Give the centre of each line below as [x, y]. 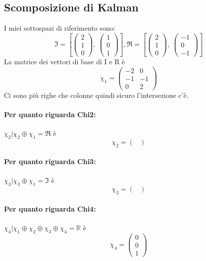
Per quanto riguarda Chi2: [50, 114]
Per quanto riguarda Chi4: [50, 208]
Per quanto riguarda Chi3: [50, 161]
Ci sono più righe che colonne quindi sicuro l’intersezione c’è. [96, 95]
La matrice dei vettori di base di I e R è [65, 61]
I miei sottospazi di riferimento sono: [60, 28]
